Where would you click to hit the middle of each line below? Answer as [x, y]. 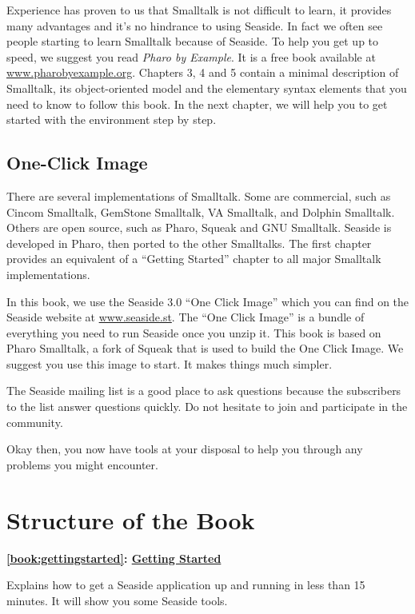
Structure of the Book [131, 519]
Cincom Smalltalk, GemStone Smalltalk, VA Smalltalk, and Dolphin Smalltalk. [201, 211]
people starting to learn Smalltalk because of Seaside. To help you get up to [193, 41]
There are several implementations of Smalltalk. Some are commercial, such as [199, 195]
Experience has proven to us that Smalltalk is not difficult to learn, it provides [199, 10]
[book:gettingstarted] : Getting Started [114, 558]
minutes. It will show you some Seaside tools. [117, 600]
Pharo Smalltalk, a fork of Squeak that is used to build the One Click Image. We [205, 348]
